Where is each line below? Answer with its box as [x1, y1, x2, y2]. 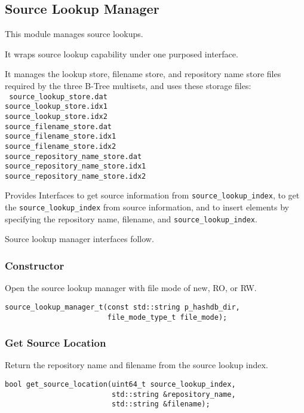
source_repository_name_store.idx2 [5, 172, 146, 181]
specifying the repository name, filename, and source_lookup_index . [5, 212, 257, 225]
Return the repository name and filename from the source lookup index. [5, 359, 268, 371]
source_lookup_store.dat [9, 92, 108, 101]
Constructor [5, 258, 65, 273]
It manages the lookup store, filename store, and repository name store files [5, 68, 281, 80]
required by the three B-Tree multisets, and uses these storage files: [5, 79, 251, 91]
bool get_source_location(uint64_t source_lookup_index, [5, 380, 236, 388]
